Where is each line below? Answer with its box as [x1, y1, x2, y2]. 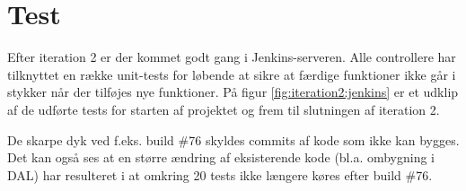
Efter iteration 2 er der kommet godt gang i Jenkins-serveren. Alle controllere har [7, 48, 456, 66]
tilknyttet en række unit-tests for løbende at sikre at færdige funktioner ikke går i [7, 65, 456, 83]
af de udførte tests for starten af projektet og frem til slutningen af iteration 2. [7, 100, 440, 118]
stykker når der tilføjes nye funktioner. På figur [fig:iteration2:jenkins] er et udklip [7, 82, 459, 101]
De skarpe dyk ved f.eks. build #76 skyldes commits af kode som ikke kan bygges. [7, 130, 460, 149]
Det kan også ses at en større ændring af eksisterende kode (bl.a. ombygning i [7, 148, 435, 167]
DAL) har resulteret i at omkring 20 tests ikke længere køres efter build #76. [7, 165, 433, 184]
